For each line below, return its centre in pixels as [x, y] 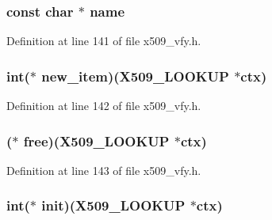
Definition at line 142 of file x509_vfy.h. [104, 106]
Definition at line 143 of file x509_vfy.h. [104, 170]
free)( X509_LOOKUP [96, 140]
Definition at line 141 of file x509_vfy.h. [104, 41]
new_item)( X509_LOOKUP [135, 76]
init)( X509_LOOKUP [113, 205]
